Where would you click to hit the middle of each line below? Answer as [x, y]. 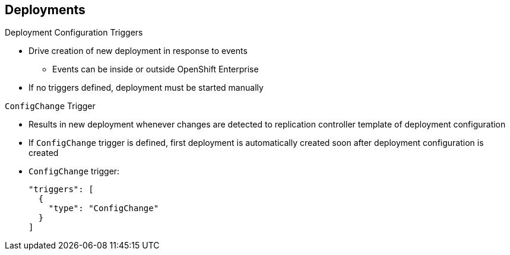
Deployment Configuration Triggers [74, 33]
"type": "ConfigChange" [104, 208]
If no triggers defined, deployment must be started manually [146, 88]
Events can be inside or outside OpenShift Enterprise [156, 69]
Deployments [45, 10]
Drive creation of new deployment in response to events [138, 51]
